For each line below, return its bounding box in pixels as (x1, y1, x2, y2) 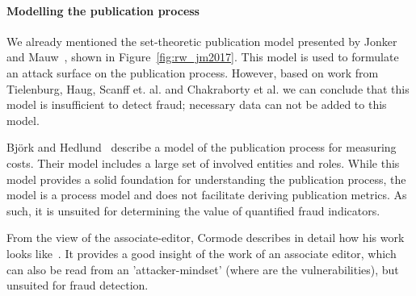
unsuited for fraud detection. (6, 277, 149, 294)
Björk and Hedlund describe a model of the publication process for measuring (6, 139, 397, 156)
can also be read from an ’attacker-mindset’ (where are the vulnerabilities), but (6, 261, 399, 277)
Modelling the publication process (6, 2, 200, 19)
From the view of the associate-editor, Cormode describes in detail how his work (6, 229, 405, 246)
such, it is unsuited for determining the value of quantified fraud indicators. (6, 202, 380, 219)
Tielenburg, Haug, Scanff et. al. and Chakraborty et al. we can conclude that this (6, 80, 410, 97)
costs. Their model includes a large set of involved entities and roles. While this (6, 154, 400, 171)
